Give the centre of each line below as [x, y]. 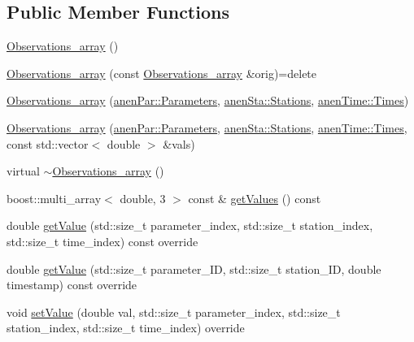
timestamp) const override [72, 285]
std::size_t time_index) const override [102, 241]
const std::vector [48, 143]
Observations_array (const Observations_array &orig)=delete [162, 73]
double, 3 [143, 198]
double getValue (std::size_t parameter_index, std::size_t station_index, [190, 225]
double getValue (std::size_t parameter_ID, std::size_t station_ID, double [194, 268]
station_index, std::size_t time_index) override [126, 328]
